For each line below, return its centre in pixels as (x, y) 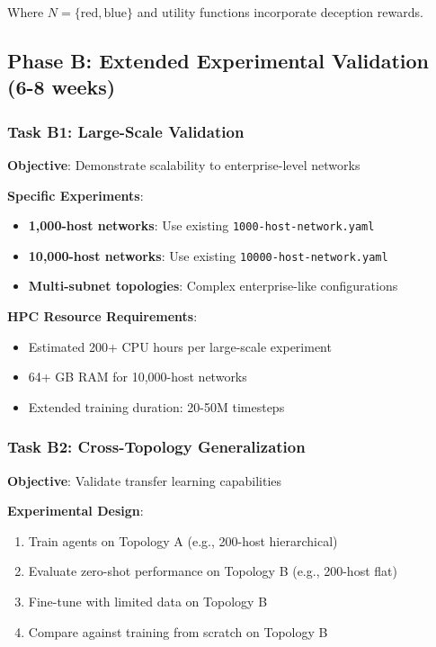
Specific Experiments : (76, 195)
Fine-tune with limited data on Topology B (148, 602)
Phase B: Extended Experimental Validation (218, 60)
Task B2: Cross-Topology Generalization (156, 447)
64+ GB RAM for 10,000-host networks (138, 377)
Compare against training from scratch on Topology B (178, 631)
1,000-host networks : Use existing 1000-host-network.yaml (201, 225)
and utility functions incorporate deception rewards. (280, 12)
